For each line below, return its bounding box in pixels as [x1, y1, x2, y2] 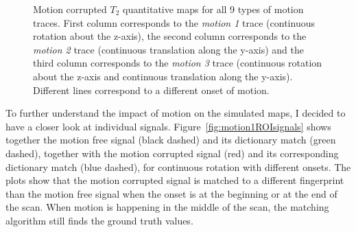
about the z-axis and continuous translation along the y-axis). [33, 69, 293, 83]
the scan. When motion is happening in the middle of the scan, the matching [5, 200, 329, 214]
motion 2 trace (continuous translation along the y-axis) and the [33, 42, 304, 56]
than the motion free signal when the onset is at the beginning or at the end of [5, 186, 337, 200]
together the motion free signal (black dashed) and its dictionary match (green [5, 132, 336, 147]
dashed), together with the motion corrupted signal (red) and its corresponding [5, 146, 339, 160]
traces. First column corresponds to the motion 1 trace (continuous [33, 15, 315, 30]
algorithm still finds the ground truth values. [5, 213, 193, 227]
